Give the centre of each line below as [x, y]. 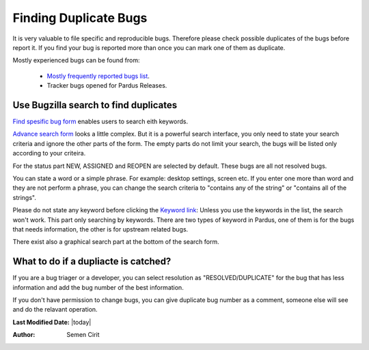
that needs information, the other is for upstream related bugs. [100, 229]
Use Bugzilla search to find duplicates [95, 105]
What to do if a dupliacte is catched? [92, 261]
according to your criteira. [49, 153]
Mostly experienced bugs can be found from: [76, 60]
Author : [24, 335]
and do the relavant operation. [55, 310]
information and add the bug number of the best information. [98, 287]
